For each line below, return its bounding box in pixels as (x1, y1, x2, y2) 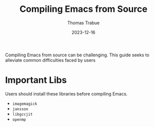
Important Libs (5, 75, 67, 86)
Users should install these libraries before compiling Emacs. (5, 90, 128, 97)
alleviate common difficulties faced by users (5, 57, 96, 63)
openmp (12, 117, 26, 122)
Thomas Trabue (67, 20, 100, 26)
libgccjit (12, 112, 33, 117)
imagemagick (12, 101, 37, 106)
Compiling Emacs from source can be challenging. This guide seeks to (5, 52, 150, 58)
